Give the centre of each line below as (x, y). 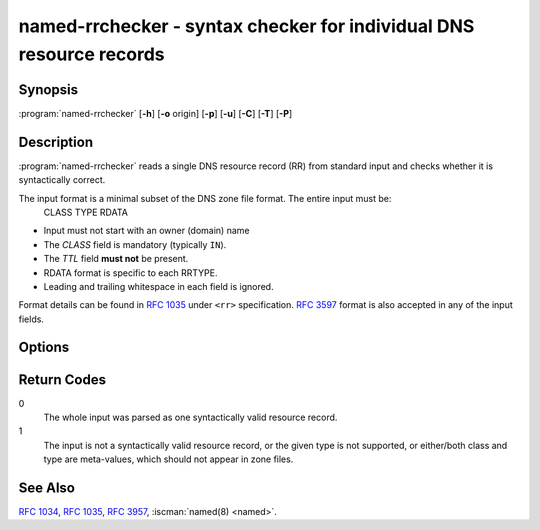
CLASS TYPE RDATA (86, 212)
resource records (91, 54)
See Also (46, 487)
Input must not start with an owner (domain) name (146, 231)
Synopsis (48, 89)
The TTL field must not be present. (116, 259)
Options (44, 347)
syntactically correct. (62, 180)
